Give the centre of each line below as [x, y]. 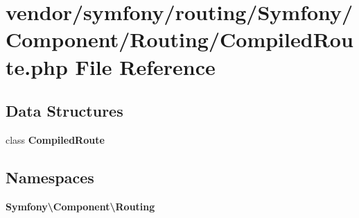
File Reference [145, 66]
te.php [37, 66]
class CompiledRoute [55, 139]
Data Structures [64, 111]
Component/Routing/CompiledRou [179, 39]
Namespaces [50, 177]
